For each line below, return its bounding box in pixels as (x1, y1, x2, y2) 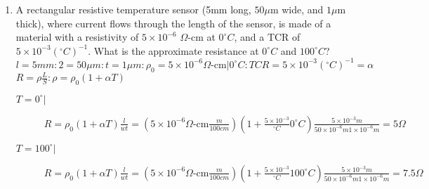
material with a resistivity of (15, 30, 139, 44)
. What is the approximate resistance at (88, 43, 259, 58)
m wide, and (270, 2, 324, 16)
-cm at (187, 30, 216, 44)
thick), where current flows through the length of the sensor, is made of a (15, 15, 331, 30)
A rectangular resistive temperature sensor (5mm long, (15, 2, 251, 16)
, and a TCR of (234, 30, 301, 44)
